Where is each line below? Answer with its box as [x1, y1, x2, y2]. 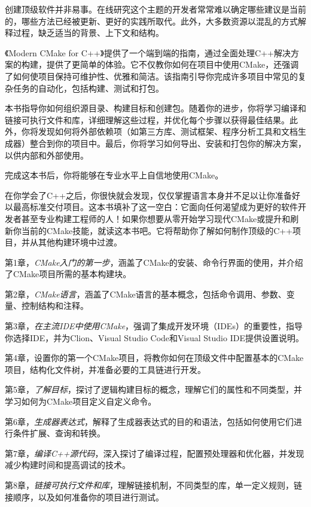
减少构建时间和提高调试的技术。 [5, 459, 130, 471]
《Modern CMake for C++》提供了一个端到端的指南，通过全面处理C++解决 [5, 46, 291, 59]
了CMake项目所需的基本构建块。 [5, 268, 132, 280]
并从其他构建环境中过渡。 [21, 236, 122, 248]
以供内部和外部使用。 [5, 148, 89, 161]
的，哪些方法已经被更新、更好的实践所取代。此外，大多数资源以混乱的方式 [5, 14, 298, 27]
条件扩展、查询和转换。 [13, 427, 105, 439]
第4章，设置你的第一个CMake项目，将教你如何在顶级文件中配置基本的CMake [5, 351, 304, 364]
